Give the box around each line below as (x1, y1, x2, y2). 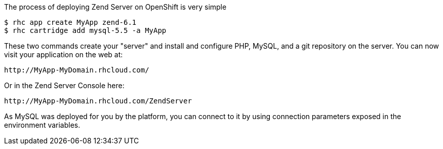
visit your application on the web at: (4, 50, 123, 59)
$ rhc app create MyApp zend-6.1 (4, 18, 137, 26)
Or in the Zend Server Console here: (4, 81, 125, 90)
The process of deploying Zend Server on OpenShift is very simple (4, 3, 227, 11)
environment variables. (4, 121, 80, 129)
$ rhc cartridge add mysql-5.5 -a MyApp (4, 26, 167, 34)
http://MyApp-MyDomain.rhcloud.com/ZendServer (4, 97, 192, 105)
